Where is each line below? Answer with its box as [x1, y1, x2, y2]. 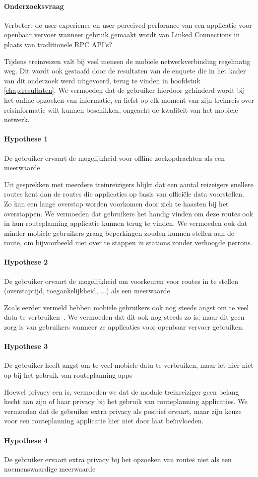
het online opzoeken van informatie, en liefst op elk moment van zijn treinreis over [4, 94, 254, 105]
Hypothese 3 [4, 341, 48, 351]
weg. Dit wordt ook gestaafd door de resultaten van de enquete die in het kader [4, 66, 246, 76]
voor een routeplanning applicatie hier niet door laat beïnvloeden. [4, 415, 204, 426]
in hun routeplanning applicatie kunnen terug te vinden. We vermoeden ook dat [4, 218, 248, 228]
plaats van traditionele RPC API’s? [4, 39, 112, 49]
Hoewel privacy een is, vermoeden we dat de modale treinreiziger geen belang [4, 386, 239, 397]
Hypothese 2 [4, 257, 48, 267]
